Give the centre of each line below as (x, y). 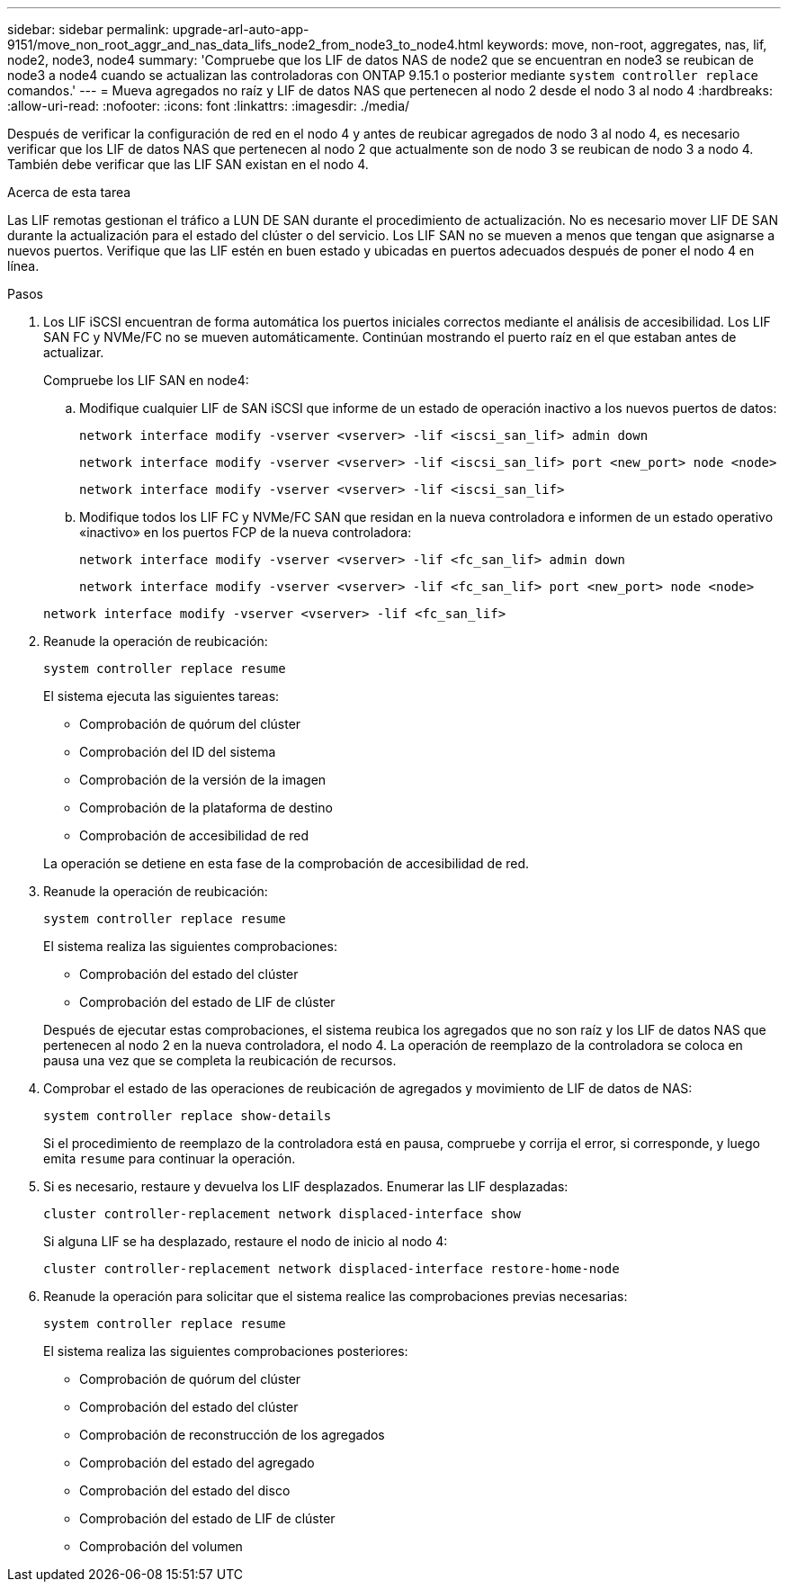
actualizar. (74, 352)
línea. (23, 266)
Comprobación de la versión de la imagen (203, 780)
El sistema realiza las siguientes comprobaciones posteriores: (226, 1351)
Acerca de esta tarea (69, 192)
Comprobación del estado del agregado (197, 1463)
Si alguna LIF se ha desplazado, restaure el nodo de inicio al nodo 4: (246, 1241)
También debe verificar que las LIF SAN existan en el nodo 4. (188, 164)
